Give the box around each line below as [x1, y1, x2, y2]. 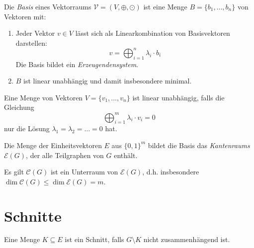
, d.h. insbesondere [142, 166, 199, 177]
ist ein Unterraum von [50, 166, 118, 177]
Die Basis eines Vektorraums [4, 1, 91, 11]
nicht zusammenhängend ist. [143, 234, 230, 245]
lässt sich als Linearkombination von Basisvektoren [75, 28, 230, 38]
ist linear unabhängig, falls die [132, 92, 225, 102]
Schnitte [4, 205, 62, 226]
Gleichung [4, 102, 34, 112]
